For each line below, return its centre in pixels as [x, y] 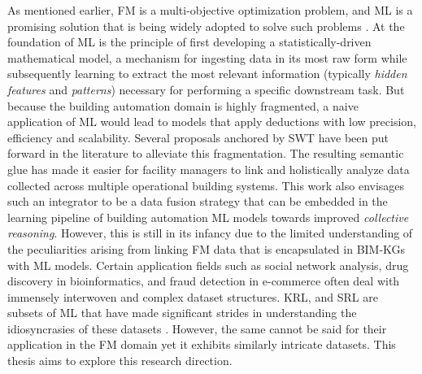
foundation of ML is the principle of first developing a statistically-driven [189, 42]
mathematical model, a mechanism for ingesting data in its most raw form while [207, 57]
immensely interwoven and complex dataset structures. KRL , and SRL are [193, 296]
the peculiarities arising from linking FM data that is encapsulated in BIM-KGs [207, 248]
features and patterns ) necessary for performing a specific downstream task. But [206, 89]
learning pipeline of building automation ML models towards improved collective [208, 217]
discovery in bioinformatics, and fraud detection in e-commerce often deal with [204, 281]
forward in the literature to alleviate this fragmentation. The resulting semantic [206, 153]
